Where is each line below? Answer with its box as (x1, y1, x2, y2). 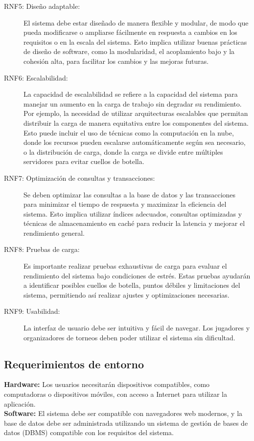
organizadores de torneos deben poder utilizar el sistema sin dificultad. (23, 332, 235, 342)
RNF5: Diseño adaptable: (4, 1, 80, 11)
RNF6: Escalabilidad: (4, 72, 68, 83)
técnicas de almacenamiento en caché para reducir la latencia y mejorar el (23, 218, 245, 228)
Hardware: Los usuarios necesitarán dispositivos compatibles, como (4, 379, 210, 389)
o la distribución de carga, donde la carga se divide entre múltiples (23, 146, 223, 157)
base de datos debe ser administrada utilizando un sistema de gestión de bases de (4, 417, 248, 428)
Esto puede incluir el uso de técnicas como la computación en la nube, (23, 127, 234, 138)
